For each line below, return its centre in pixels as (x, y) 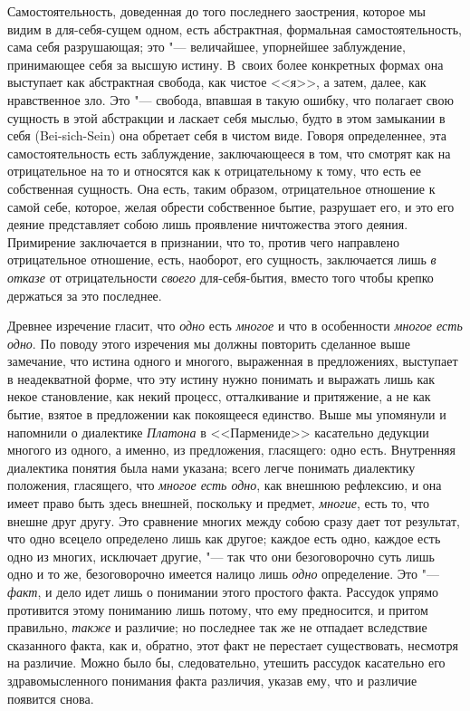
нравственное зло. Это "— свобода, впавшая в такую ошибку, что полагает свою (230, 99)
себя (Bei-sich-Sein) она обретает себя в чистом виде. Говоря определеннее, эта (227, 135)
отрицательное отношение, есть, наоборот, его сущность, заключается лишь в (222, 259)
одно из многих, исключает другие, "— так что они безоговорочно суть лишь (221, 556)
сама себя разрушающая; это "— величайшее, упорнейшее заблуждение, (206, 47)
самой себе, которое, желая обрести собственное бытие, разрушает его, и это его (231, 206)
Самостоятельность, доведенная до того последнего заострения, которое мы (216, 11)
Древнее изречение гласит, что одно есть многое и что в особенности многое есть (235, 326)
